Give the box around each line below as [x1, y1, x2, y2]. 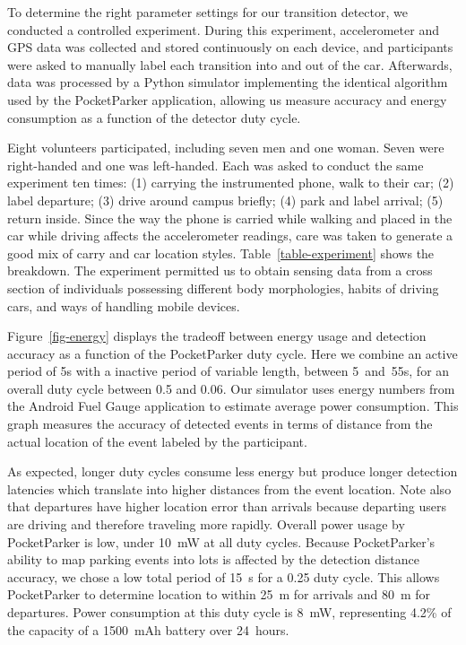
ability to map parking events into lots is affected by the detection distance [7, 550, 419, 569]
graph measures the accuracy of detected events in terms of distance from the [7, 414, 433, 433]
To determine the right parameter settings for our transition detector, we [7, 3, 408, 21]
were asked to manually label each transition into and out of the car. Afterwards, [7, 55, 453, 74]
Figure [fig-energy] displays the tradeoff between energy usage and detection [7, 327, 427, 345]
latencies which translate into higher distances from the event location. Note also [7, 479, 452, 498]
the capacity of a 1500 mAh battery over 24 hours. [7, 620, 289, 639]
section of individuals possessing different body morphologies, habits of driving [7, 278, 439, 297]
